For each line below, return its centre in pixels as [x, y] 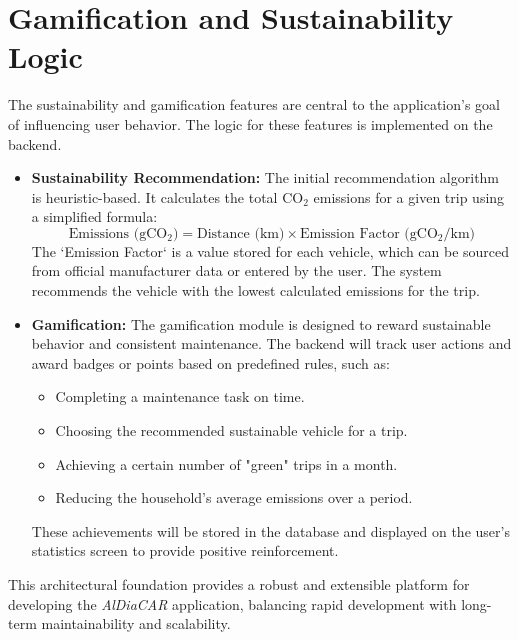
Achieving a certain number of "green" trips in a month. [226, 463]
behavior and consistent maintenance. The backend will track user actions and [271, 343]
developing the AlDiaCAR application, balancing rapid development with [232, 603]
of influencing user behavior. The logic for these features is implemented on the [250, 123]
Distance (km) [241, 233]
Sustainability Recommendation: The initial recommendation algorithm [265, 177]
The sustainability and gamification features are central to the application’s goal [254, 104]
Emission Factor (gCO [368, 233]
